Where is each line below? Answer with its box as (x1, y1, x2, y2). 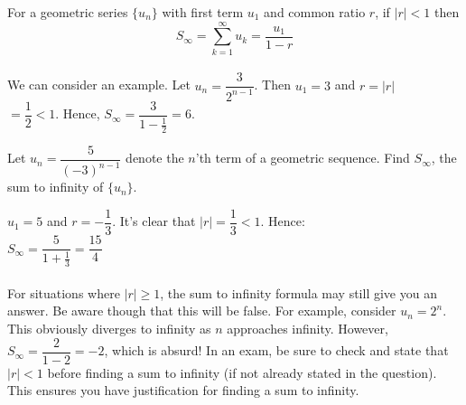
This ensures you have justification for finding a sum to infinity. (7, 381, 359, 400)
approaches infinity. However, (227, 319, 388, 338)
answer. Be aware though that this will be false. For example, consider (7, 301, 396, 320)
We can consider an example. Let (7, 75, 191, 94)
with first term (162, 3, 244, 21)
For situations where (7, 283, 120, 302)
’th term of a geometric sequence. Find (195, 148, 410, 167)
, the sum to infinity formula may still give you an (160, 283, 437, 302)
